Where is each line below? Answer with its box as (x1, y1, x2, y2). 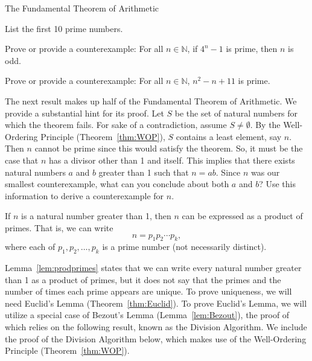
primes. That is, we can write (5, 221, 113, 234)
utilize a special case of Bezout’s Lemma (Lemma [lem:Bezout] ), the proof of (5, 308, 290, 321)
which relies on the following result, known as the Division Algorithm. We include (5, 321, 307, 333)
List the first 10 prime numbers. (5, 22, 123, 34)
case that (5, 153, 39, 166)
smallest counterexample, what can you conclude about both (5, 177, 229, 190)
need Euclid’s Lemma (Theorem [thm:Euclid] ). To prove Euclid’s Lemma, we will (5, 296, 307, 309)
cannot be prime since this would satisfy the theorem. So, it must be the (34, 142, 303, 155)
